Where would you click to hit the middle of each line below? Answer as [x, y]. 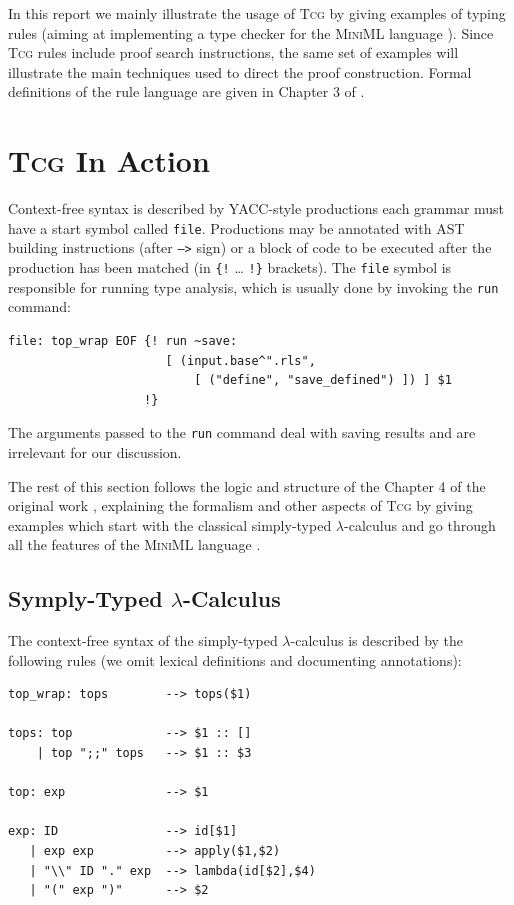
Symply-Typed [85, 598]
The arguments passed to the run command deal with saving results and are [242, 432]
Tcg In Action [109, 160]
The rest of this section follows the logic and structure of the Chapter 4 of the [247, 485]
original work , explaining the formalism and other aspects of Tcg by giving [240, 505]
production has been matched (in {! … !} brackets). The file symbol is [230, 267]
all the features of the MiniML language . [134, 544]
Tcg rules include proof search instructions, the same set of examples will [233, 52]
